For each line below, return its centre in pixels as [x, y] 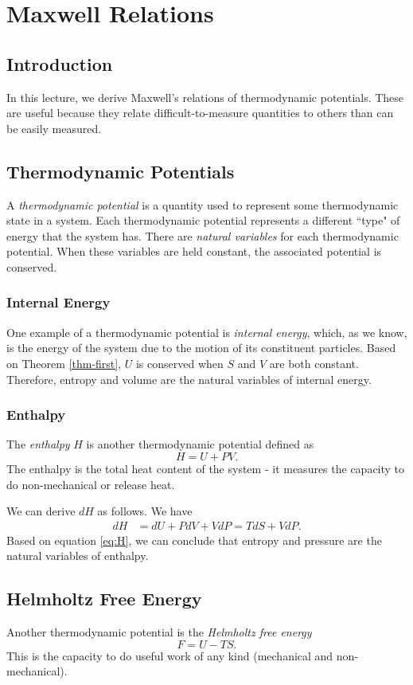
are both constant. [314, 363]
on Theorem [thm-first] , [64, 363]
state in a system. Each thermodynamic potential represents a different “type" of [203, 220]
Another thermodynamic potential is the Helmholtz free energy [159, 632]
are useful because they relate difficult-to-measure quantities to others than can [200, 113]
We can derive [41, 511]
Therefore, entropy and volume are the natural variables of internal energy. [189, 379]
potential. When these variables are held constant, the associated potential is [194, 251]
